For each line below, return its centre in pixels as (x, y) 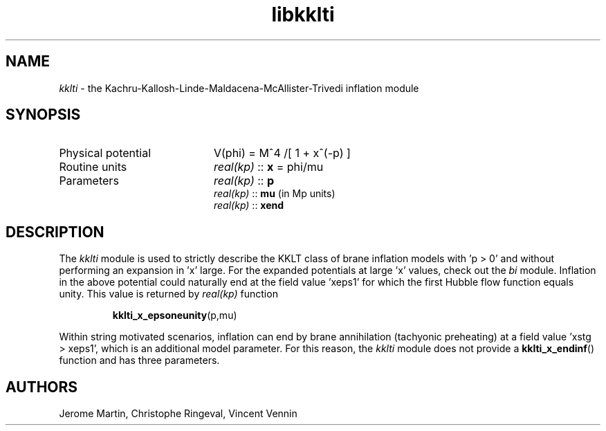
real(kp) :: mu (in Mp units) (275, 194)
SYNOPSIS (43, 115)
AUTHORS (42, 387)
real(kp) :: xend (249, 205)
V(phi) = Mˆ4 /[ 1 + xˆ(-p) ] (282, 153)
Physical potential (105, 153)
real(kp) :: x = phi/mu (268, 167)
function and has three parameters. (139, 360)
